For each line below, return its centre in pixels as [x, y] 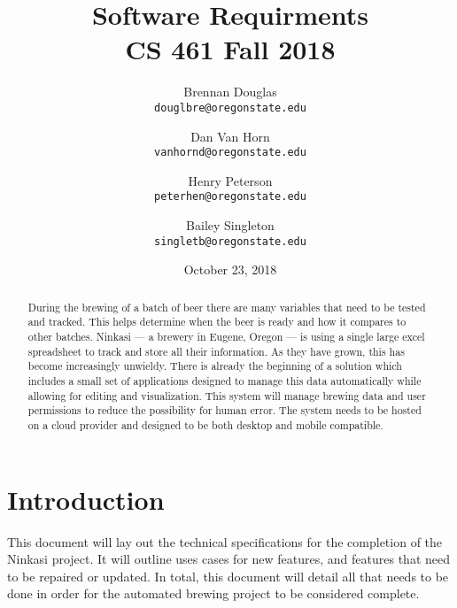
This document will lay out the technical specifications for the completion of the [225, 541]
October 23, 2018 [230, 269]
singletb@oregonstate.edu [230, 241]
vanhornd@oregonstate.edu [230, 153]
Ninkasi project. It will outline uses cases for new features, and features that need [229, 559]
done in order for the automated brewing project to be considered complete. [213, 593]
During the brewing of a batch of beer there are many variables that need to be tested [227, 307]
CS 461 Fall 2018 [230, 49]
